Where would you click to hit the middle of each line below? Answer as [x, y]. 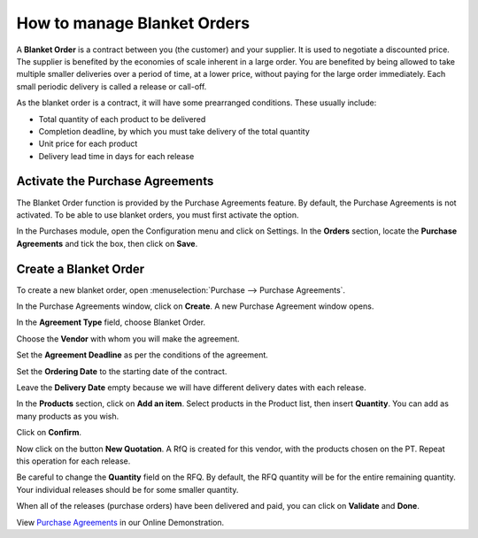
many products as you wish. [68, 416]
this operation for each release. [73, 461]
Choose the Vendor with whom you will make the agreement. [128, 338]
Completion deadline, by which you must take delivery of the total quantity [174, 131]
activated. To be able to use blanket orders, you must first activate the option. [158, 215]
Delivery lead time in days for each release [116, 156]
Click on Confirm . [49, 433]
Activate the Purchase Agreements [115, 181]
